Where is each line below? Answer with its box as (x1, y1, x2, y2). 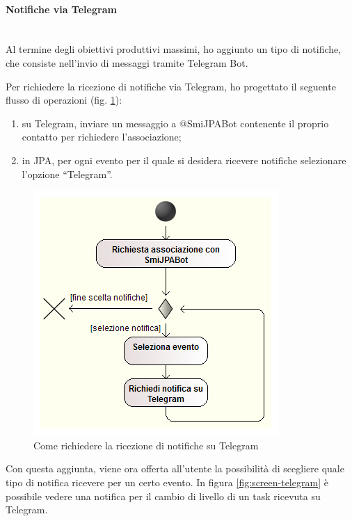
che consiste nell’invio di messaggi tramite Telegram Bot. (6, 55, 248, 70)
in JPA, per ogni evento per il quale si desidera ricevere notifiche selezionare (22, 152, 346, 167)
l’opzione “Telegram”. (22, 166, 113, 181)
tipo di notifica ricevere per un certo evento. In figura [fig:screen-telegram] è (6, 474, 328, 489)
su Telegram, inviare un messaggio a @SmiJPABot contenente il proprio (22, 115, 329, 130)
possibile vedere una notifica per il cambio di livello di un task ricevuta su (6, 488, 321, 503)
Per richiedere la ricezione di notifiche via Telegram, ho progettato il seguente (6, 79, 336, 93)
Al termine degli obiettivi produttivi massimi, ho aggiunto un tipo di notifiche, (6, 42, 342, 56)
